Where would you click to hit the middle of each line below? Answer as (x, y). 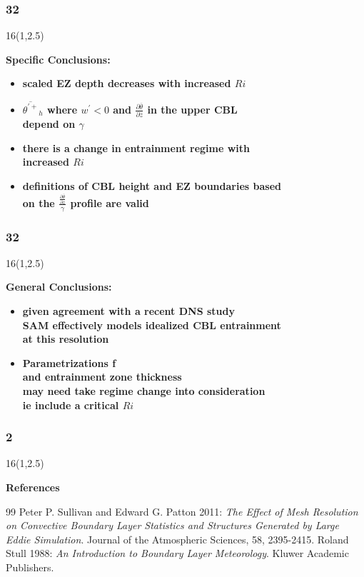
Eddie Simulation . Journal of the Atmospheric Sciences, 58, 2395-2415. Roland (177, 539)
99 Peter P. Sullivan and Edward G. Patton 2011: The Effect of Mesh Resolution (182, 511)
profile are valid (110, 202)
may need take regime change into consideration (144, 391)
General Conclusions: (59, 287)
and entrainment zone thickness (102, 377)
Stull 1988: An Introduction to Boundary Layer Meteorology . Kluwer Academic (177, 553)
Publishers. (30, 567)
